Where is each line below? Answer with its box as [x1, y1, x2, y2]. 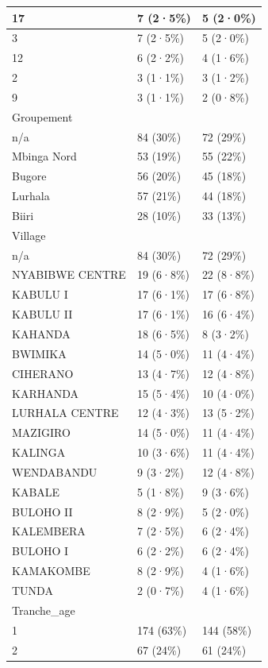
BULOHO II [12, 503, 73, 519]
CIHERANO [12, 365, 74, 381]
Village [12, 226, 46, 243]
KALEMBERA [12, 523, 86, 539]
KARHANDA [12, 384, 78, 401]
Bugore [12, 168, 47, 184]
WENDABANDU [12, 463, 98, 480]
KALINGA [12, 444, 66, 461]
